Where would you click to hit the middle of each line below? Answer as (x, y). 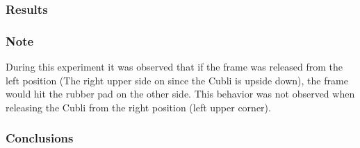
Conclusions (40, 138)
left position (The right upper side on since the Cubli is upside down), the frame (177, 80)
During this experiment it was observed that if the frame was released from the (174, 67)
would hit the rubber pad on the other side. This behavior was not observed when (180, 94)
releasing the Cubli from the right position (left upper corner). (138, 107)
